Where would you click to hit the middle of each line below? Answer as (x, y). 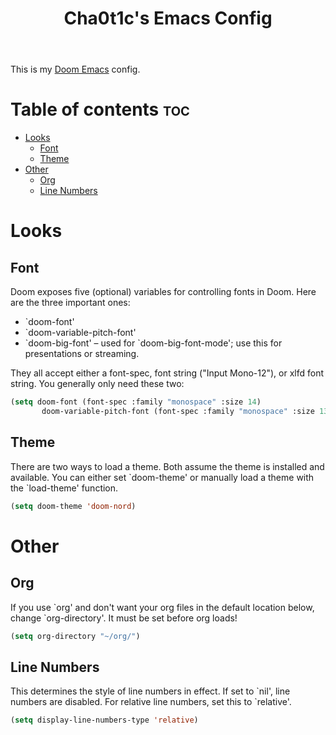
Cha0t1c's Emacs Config (168, 18)
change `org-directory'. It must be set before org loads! (124, 618)
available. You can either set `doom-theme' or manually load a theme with (162, 477)
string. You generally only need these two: (97, 384)
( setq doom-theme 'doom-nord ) (73, 506)
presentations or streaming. (82, 354)
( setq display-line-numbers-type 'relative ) (104, 720)
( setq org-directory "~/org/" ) (75, 636)
